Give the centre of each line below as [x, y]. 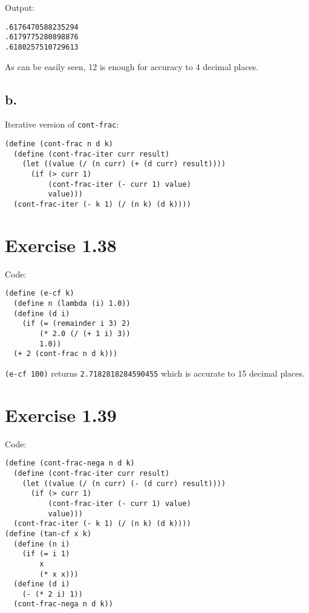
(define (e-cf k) [40, 294]
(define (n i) [42, 544]
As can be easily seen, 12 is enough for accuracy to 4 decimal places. [132, 66]
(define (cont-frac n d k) [59, 144]
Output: [20, 7]
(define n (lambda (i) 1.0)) [72, 303]
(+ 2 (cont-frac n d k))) [66, 354]
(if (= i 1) [46, 554]
